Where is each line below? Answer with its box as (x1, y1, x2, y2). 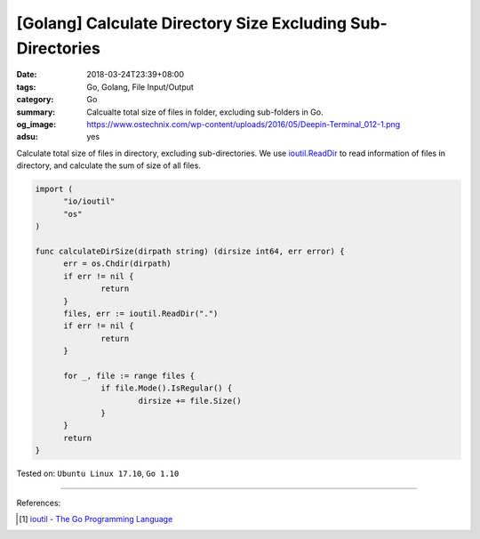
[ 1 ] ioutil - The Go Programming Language (19, 514, 173, 525)
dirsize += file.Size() (138, 396, 242, 406)
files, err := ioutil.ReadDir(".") (63, 308, 219, 318)
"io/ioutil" (63, 197, 116, 206)
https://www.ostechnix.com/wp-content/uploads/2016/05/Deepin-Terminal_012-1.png (86, 118, 401, 129)
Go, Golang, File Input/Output (86, 81, 195, 93)
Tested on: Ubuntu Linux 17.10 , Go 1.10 (16, 468, 180, 479)
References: (16, 497, 61, 508)
